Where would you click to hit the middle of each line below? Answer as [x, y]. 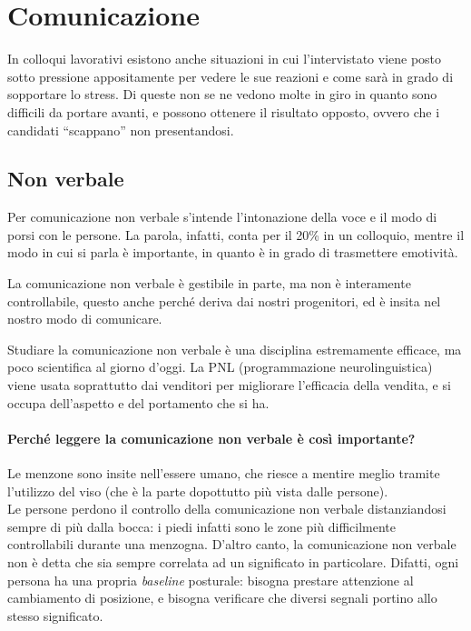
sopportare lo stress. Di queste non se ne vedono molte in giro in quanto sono [222, 94]
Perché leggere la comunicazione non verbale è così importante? [211, 438]
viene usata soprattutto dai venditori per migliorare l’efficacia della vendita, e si [229, 385]
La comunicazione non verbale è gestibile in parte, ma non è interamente [209, 283]
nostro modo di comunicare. [85, 319]
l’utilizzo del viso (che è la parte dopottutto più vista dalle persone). [198, 491]
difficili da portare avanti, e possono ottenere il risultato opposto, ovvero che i [224, 111]
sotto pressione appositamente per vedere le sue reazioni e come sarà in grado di [231, 76]
